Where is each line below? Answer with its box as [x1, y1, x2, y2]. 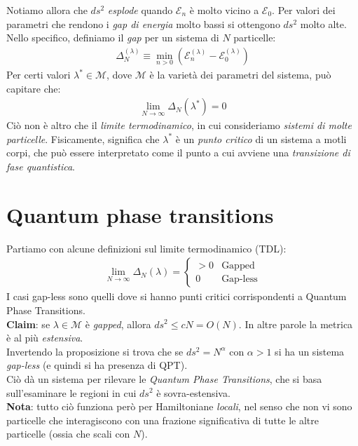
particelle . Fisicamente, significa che [6, 131, 160, 146]
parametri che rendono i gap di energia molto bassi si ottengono [6, 16, 280, 31]
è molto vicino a [189, 3, 259, 17]
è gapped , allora [85, 316, 151, 331]
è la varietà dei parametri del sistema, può [149, 67, 331, 82]
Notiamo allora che [6, 3, 88, 17]
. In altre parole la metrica [238, 316, 353, 331]
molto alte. [300, 16, 347, 31]
